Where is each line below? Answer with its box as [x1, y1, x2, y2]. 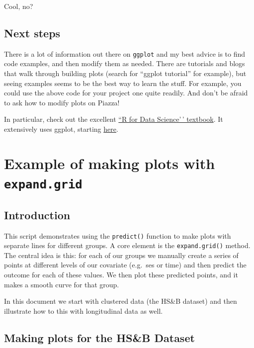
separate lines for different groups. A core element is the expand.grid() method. [4, 240, 251, 251]
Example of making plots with [4, 153, 215, 173]
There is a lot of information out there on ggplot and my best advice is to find [4, 48, 246, 59]
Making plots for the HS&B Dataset [4, 330, 195, 345]
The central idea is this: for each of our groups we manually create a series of [4, 250, 239, 260]
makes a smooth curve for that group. [4, 279, 119, 289]
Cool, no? [4, 1, 33, 11]
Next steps [4, 25, 61, 40]
